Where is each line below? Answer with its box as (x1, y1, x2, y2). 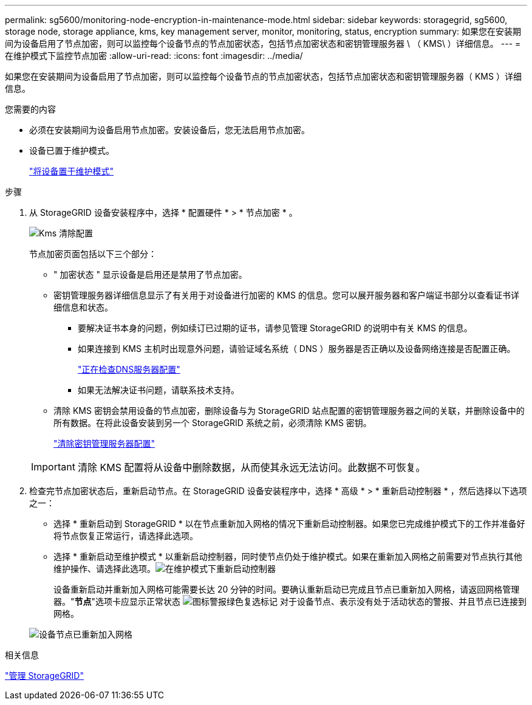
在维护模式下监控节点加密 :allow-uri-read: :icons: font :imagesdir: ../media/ (5, 50, 303, 61)
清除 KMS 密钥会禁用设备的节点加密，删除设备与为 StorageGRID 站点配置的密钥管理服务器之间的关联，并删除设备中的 (53, 405, 525, 416)
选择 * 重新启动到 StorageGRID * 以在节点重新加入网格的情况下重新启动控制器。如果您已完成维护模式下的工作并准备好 (53, 518, 525, 529)
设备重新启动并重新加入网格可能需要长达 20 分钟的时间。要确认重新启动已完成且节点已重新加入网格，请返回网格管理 (53, 584, 520, 594)
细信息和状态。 (53, 302, 113, 312)
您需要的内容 (5, 104, 56, 114)
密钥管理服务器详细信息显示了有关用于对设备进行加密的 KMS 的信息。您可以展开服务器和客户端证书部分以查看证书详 (53, 290, 519, 300)
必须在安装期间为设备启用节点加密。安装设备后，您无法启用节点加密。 (29, 125, 310, 135)
